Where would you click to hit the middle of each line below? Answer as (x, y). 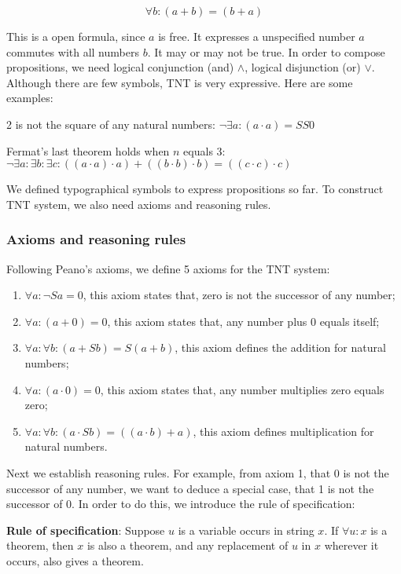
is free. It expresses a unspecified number (257, 36)
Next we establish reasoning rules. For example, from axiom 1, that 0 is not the (198, 472)
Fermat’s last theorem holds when (88, 150)
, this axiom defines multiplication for (283, 431)
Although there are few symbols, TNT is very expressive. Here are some (180, 82)
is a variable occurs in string (246, 530)
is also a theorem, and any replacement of (188, 545)
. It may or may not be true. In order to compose (266, 51)
